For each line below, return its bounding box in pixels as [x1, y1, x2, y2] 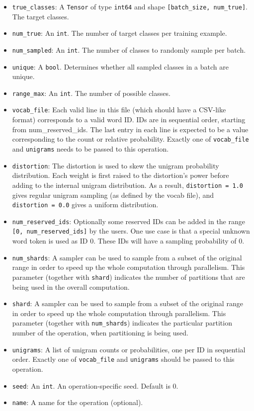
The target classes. [12, 11, 69, 21]
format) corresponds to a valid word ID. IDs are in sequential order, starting [12, 114, 246, 125]
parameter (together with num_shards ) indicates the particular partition [12, 318, 232, 328]
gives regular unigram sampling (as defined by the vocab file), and [12, 189, 214, 200]
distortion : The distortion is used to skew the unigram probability [12, 160, 219, 170]
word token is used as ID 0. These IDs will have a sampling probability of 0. [12, 236, 245, 246]
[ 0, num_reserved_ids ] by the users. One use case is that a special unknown [12, 226, 250, 236]
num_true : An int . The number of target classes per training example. [12, 28, 227, 38]
